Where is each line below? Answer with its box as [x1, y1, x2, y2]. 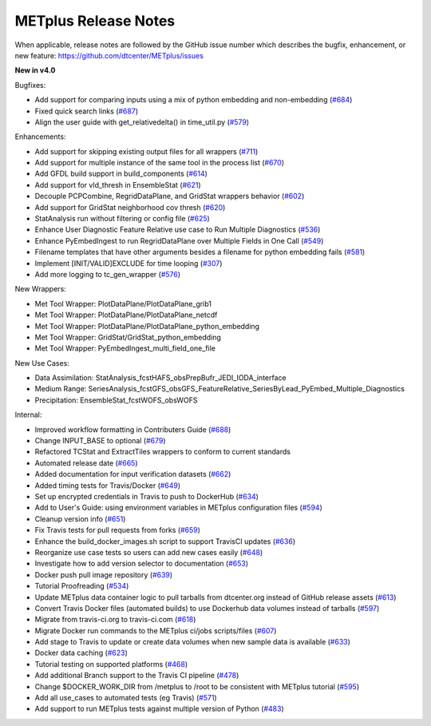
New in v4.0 [14, 65, 56, 75]
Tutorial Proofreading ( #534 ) [34, 581, 129, 591]
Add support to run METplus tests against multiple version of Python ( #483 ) [34, 704, 285, 714]
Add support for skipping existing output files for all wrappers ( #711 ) [34, 146, 259, 156]
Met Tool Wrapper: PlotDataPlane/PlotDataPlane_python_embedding [34, 321, 259, 331]
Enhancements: [14, 132, 66, 141]
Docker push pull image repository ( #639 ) [34, 569, 173, 579]
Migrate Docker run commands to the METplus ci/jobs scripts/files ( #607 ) [34, 625, 277, 635]
